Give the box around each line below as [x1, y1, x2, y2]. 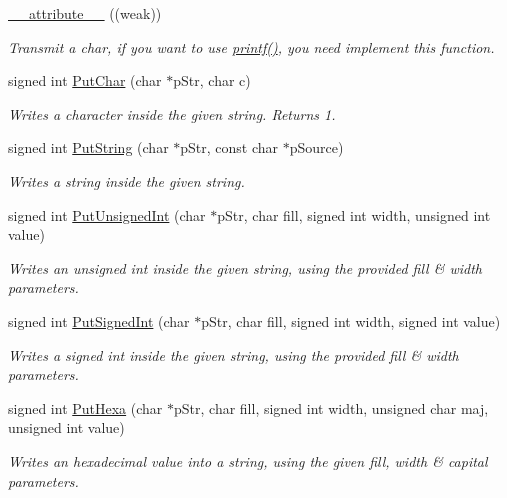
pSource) [289, 137, 344, 158]
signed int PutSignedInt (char [8, 310, 190, 331]
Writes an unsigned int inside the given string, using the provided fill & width [8, 257, 482, 278]
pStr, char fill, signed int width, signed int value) [201, 310, 501, 331]
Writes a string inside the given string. [8, 170, 245, 191]
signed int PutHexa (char [8, 397, 163, 418]
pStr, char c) [173, 70, 251, 91]
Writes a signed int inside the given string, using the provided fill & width [8, 344, 459, 365]
